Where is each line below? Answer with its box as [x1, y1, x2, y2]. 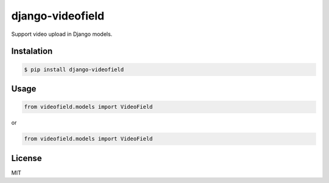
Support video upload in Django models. [11, 30, 113, 38]
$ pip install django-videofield [24, 66, 124, 73]
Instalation [11, 46, 53, 57]
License [11, 153, 42, 164]
